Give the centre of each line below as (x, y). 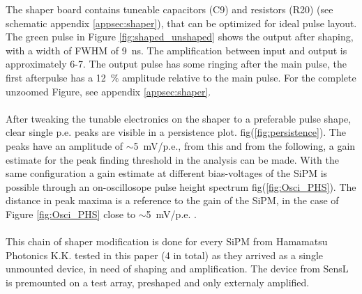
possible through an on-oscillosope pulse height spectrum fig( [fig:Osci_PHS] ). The (181, 186)
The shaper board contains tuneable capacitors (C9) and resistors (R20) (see (169, 9)
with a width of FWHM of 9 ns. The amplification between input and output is (176, 50)
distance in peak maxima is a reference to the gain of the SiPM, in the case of (172, 200)
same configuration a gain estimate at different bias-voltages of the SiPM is (167, 173)
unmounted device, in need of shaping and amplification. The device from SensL (177, 269)
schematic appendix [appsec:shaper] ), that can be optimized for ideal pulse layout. (181, 23)
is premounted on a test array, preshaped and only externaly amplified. (158, 282)
